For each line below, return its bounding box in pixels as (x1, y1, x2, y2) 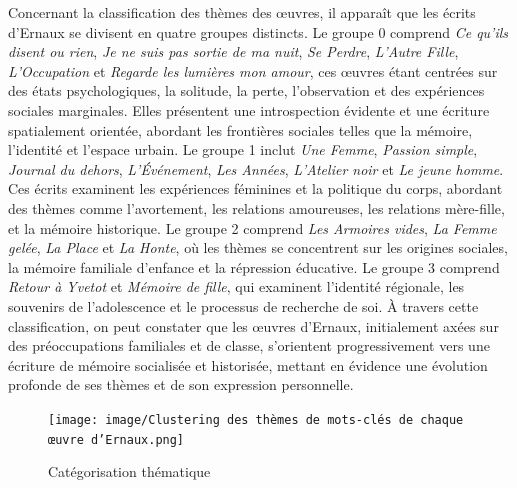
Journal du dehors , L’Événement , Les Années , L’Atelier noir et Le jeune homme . (8, 158, 504, 179)
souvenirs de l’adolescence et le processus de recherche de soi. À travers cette (8, 295, 479, 316)
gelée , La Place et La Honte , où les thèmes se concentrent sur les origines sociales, (8, 237, 508, 258)
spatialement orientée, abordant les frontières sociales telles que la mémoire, (8, 119, 473, 140)
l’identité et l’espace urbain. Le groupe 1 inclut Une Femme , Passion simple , (8, 139, 478, 160)
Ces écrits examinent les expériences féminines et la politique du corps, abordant (8, 178, 503, 199)
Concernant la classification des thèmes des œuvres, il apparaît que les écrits (8, 2, 476, 22)
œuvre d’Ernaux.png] (48, 432, 185, 447)
